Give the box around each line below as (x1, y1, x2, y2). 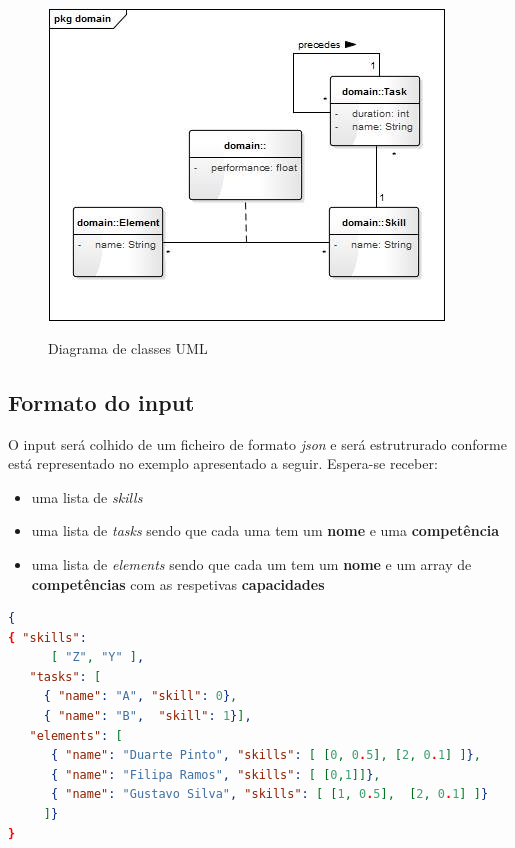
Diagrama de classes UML (48, 337, 208, 358)
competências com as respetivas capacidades (31, 573, 325, 594)
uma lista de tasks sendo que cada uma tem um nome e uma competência (31, 520, 500, 541)
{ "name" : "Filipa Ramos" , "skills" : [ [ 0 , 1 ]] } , (50, 767, 381, 782)
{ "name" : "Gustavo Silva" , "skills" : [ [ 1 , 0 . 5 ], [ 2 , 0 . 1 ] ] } (50, 787, 489, 802)
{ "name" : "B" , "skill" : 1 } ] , (43, 709, 252, 724)
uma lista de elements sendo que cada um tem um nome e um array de (31, 553, 472, 574)
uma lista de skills (31, 486, 143, 507)
